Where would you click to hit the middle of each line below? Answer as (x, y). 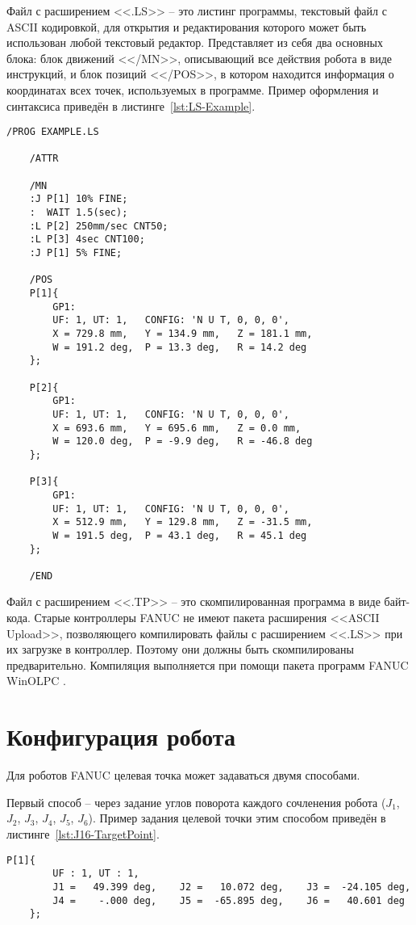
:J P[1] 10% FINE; (79, 199)
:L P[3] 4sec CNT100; (87, 240)
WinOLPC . (36, 681)
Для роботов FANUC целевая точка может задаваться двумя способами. (183, 775)
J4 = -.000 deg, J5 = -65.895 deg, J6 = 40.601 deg (229, 900)
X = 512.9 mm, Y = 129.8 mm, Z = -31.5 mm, (183, 522)
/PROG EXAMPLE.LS (53, 132)
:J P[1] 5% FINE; (76, 253)
